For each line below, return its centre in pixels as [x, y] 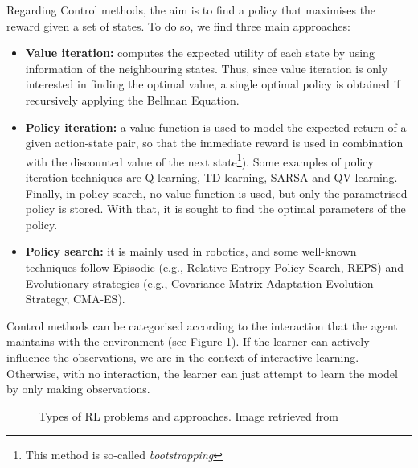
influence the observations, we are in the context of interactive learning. [183, 357]
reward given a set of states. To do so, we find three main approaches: [178, 25]
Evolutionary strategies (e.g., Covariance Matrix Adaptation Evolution [199, 283]
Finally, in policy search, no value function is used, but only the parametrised [216, 193]
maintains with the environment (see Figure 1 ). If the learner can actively [188, 341]
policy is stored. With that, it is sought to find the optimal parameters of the [215, 209]
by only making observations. [78, 389]
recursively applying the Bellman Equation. [132, 99]
